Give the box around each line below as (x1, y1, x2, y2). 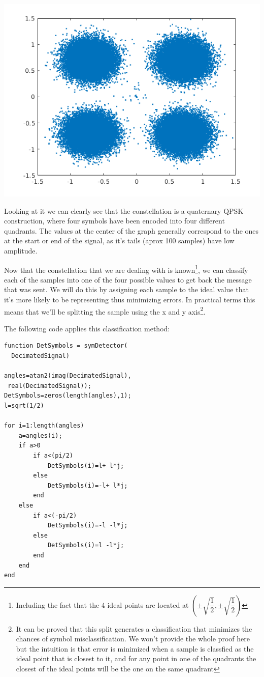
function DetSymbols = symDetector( (4, 342, 128, 350)
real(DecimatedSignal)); (8, 382, 91, 389)
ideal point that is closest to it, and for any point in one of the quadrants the (16, 653, 256, 664)
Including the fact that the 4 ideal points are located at (16, 599, 189, 610)
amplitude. (4, 245, 38, 256)
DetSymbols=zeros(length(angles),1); (4, 392, 131, 400)
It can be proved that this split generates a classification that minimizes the (16, 623, 252, 634)
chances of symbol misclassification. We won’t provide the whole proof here (16, 633, 250, 644)
